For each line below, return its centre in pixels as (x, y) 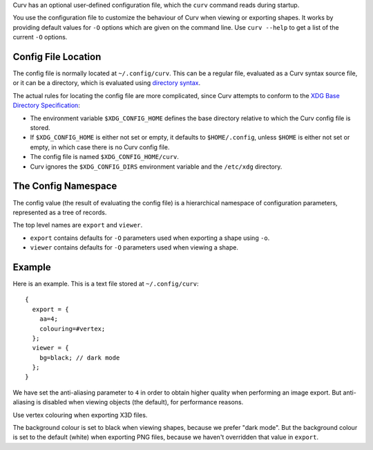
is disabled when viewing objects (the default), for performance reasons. (140, 402)
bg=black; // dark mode (79, 357)
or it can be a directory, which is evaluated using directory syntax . (107, 83)
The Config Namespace (65, 186)
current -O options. (40, 37)
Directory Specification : (47, 105)
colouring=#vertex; (72, 329)
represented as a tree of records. (60, 212)
